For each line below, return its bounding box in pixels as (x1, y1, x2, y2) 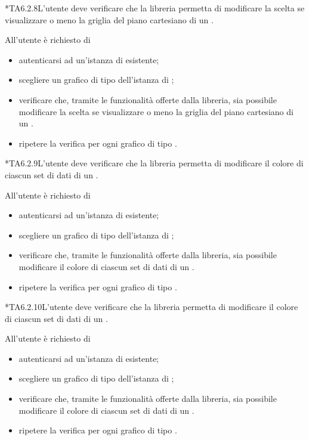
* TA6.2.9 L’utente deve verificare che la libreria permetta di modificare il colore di (5, 157, 304, 169)
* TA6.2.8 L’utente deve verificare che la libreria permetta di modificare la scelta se (5, 2, 305, 14)
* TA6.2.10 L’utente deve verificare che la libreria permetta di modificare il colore (5, 300, 298, 313)
